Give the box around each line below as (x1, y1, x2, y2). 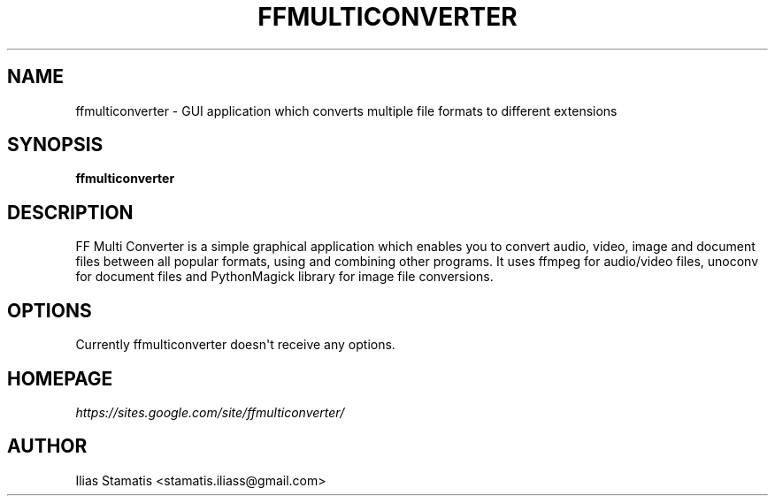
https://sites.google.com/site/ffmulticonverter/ (75, 404, 345, 420)
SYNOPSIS (7, 133, 104, 156)
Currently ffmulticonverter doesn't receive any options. (75, 337, 395, 353)
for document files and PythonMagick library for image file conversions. (75, 269, 494, 285)
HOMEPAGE (7, 367, 113, 390)
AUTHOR (7, 435, 88, 458)
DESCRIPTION (7, 201, 134, 224)
